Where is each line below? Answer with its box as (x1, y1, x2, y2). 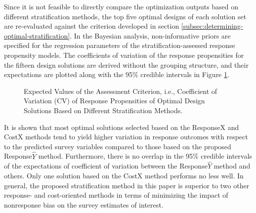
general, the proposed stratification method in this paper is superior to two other (4, 180, 250, 190)
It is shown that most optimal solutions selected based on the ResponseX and (4, 122, 239, 132)
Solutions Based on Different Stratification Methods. (24, 105, 183, 115)
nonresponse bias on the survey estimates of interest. (4, 199, 164, 210)
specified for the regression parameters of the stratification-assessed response (4, 40, 235, 50)
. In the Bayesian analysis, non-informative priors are (70, 30, 231, 41)
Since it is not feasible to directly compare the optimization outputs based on (4, 1, 239, 11)
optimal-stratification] (4, 30, 70, 41)
